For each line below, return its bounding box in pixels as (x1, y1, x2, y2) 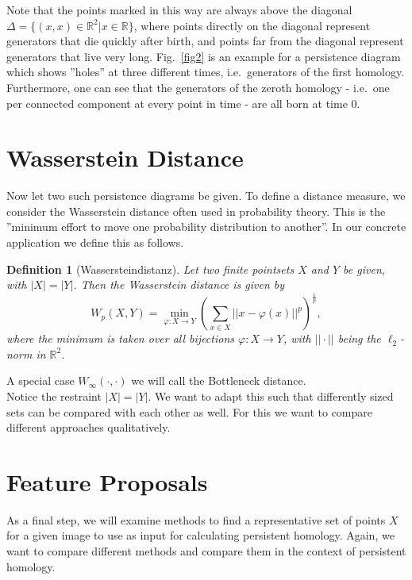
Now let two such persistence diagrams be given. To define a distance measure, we (6, 187, 406, 204)
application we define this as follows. (6, 234, 184, 251)
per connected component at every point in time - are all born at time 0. (6, 94, 360, 111)
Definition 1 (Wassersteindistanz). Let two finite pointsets (6, 260, 295, 277)
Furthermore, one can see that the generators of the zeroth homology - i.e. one (6, 79, 390, 95)
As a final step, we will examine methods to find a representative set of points (6, 511, 386, 528)
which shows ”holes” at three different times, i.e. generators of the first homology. (6, 63, 405, 80)
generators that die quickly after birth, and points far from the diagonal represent (6, 33, 404, 49)
